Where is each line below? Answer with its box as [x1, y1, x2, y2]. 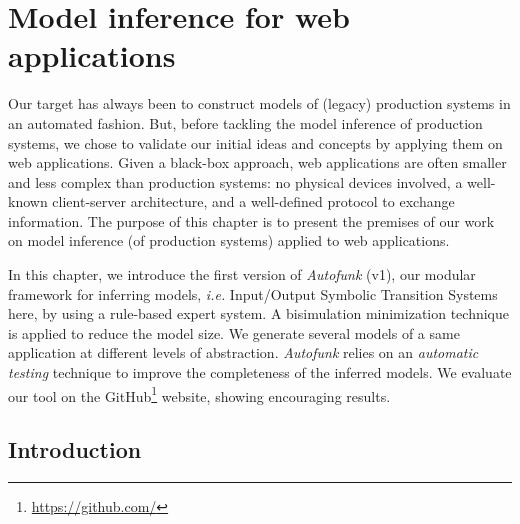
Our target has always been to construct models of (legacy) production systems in [8, 93, 511, 114]
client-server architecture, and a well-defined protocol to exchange [52, 191, 455, 212]
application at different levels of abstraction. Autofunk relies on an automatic [8, 342, 479, 363]
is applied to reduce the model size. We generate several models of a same [8, 322, 460, 343]
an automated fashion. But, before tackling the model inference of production [8, 112, 483, 133]
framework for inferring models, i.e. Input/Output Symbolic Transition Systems [8, 283, 498, 304]
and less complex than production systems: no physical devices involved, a [8, 171, 463, 192]
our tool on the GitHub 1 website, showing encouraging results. [8, 382, 391, 406]
